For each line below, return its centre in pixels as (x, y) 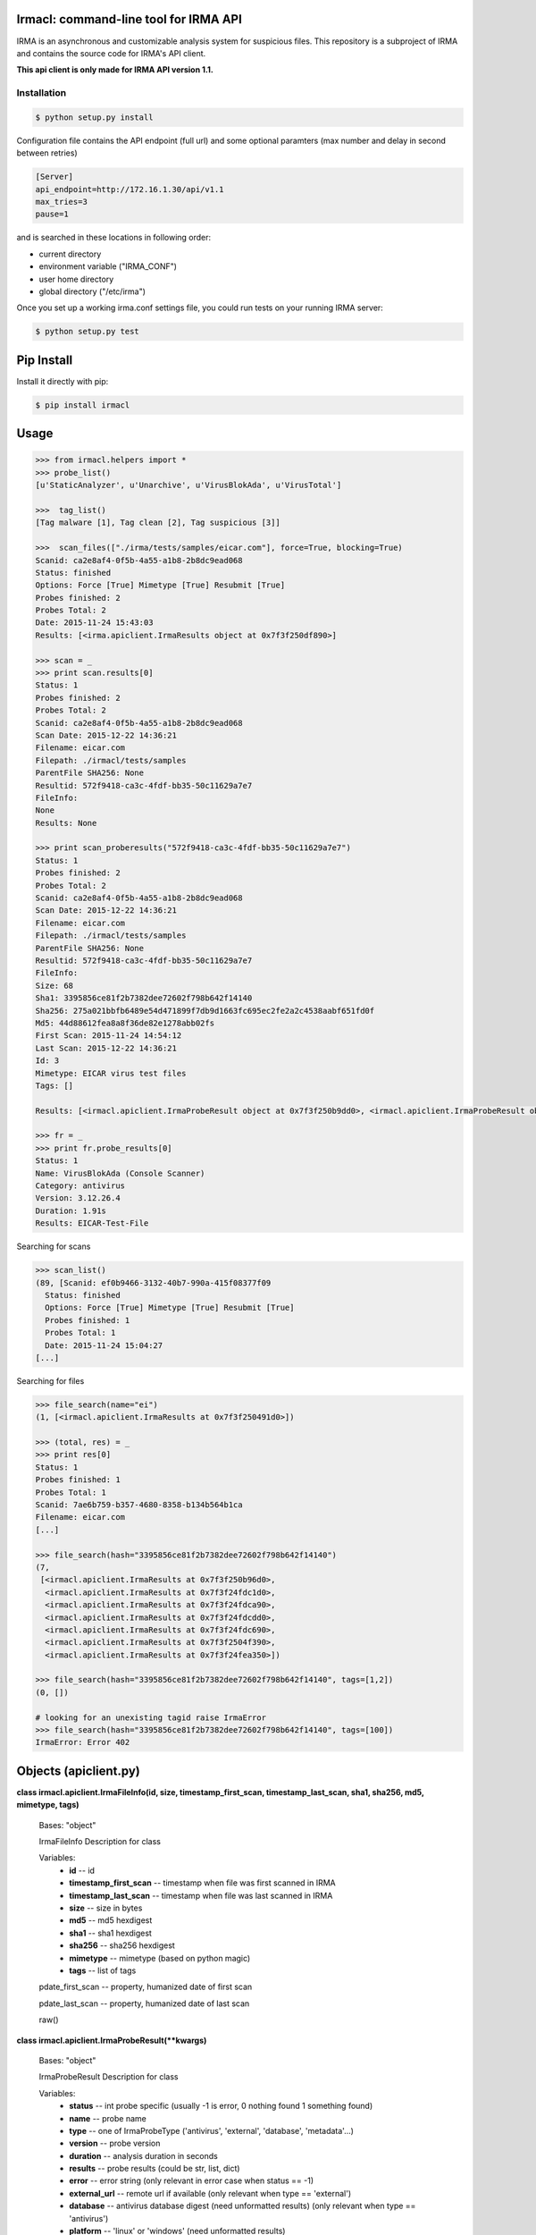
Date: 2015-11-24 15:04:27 (104, 1345)
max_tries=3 (62, 202)
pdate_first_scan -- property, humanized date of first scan (146, 1987)
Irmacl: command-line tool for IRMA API (130, 19)
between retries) (47, 153)
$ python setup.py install (94, 117)
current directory (70, 254)
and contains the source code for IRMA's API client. (111, 53)
